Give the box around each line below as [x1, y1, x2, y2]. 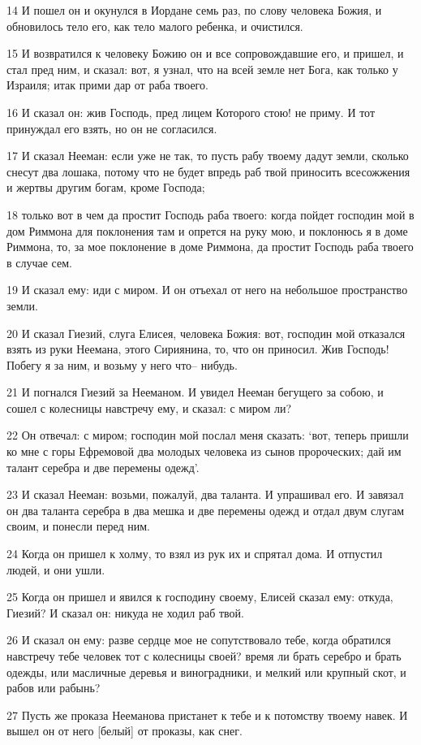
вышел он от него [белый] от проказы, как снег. [6, 722, 243, 739]
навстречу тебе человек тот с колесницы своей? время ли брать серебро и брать [6, 648, 402, 664]
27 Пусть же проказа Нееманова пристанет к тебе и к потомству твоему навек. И [6, 706, 408, 723]
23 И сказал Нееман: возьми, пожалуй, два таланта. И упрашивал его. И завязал [6, 486, 404, 503]
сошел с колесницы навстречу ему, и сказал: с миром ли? [6, 399, 292, 416]
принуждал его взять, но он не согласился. [6, 119, 217, 136]
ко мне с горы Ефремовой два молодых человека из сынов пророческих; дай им [6, 443, 402, 460]
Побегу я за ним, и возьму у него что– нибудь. [6, 356, 238, 373]
